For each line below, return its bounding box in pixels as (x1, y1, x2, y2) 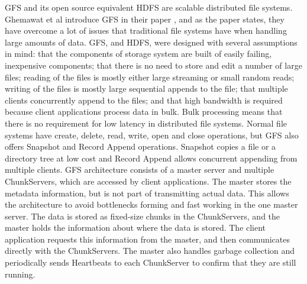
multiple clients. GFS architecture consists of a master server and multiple (5, 163, 274, 176)
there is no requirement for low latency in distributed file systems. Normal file (5, 117, 287, 129)
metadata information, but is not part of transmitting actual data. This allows (5, 186, 289, 199)
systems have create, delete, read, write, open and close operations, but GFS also (5, 128, 299, 141)
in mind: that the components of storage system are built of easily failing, (5, 47, 272, 60)
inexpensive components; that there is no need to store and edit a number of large (5, 59, 302, 71)
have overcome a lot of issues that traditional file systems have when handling (5, 24, 287, 37)
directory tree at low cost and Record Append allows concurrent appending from (5, 151, 298, 164)
